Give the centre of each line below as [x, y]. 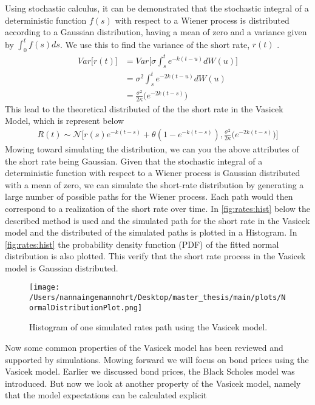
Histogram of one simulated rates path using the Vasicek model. [148, 327]
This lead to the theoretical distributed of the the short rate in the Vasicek [144, 108]
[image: [45, 288]
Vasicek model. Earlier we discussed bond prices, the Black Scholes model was [150, 371]
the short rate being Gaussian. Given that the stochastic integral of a [134, 161]
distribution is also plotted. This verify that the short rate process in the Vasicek [155, 256]
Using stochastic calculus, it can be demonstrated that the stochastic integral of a [157, 8]
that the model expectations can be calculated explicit [106, 395]
